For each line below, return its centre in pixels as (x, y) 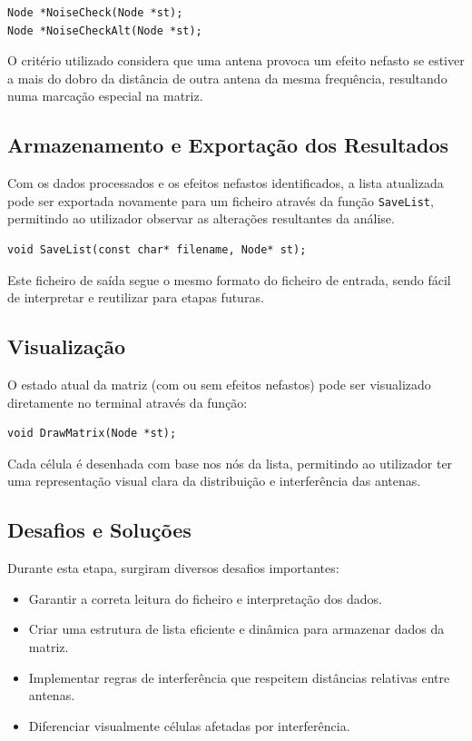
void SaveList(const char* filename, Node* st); (157, 250)
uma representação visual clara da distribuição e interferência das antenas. (214, 481)
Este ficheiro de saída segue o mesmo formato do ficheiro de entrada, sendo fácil (229, 279)
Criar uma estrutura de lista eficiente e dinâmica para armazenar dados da (236, 629)
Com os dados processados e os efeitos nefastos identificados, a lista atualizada (226, 183)
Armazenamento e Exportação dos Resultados (228, 145)
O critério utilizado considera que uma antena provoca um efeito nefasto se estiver (236, 60)
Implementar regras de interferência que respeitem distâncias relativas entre (239, 677)
